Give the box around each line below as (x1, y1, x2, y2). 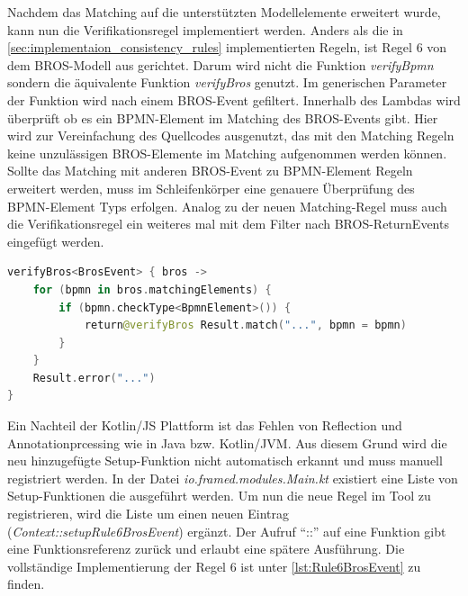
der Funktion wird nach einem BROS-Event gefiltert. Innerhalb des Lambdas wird (7, 90, 461, 109)
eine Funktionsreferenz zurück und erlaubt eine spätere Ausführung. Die (7, 539, 405, 558)
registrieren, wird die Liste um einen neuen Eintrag (7, 504, 290, 523)
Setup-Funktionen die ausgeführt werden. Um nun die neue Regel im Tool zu (7, 486, 431, 505)
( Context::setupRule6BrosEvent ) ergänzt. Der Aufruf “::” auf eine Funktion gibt (7, 521, 446, 540)
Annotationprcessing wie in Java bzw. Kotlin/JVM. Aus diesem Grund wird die (7, 433, 447, 452)
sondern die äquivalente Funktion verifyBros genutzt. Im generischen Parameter (7, 73, 447, 92)
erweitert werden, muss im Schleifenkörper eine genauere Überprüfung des (7, 178, 415, 197)
